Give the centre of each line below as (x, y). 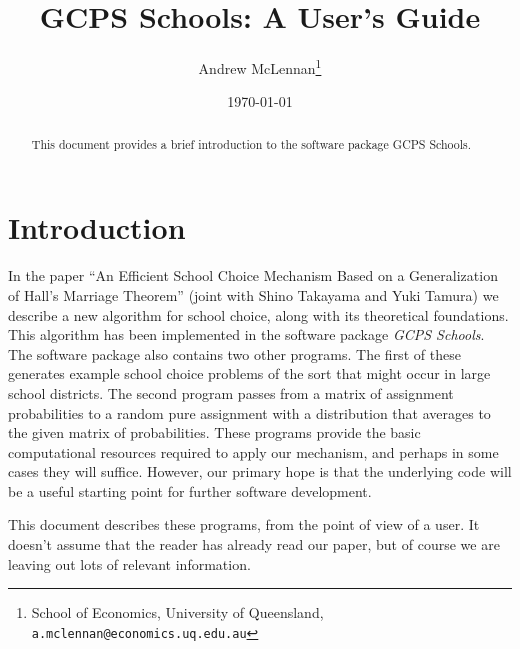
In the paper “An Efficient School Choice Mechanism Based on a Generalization (253, 275)
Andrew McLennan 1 (260, 66)
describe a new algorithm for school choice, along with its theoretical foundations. (258, 314)
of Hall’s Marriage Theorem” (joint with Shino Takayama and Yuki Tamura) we (253, 294)
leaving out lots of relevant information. (129, 563)
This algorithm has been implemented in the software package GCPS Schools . (246, 334)
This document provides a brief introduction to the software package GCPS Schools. (251, 143)
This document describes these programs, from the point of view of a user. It (244, 524)
